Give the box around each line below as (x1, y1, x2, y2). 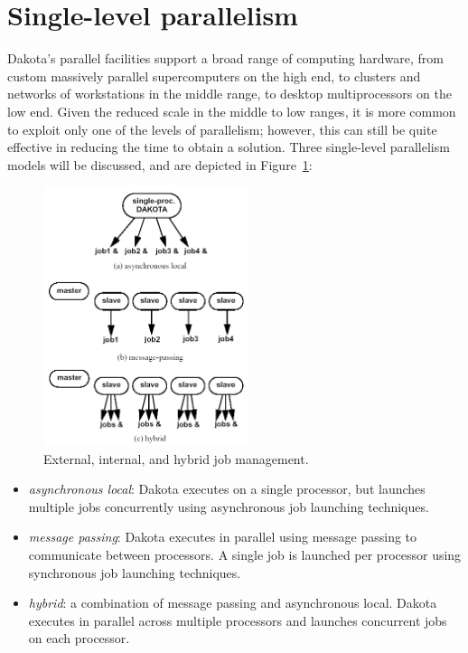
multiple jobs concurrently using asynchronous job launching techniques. (28, 497, 429, 516)
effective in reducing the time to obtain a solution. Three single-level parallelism (7, 137, 450, 156)
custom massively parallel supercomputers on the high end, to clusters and (7, 66, 421, 85)
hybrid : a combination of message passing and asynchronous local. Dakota (28, 593, 437, 612)
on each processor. (28, 629, 130, 648)
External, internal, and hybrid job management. (43, 449, 309, 468)
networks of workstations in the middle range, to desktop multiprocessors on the (7, 84, 452, 103)
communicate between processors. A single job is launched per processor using (28, 544, 462, 563)
